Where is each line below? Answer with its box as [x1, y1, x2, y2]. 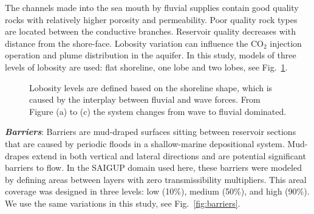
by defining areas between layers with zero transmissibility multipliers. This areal [5, 173, 307, 185]
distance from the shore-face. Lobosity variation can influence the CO [5, 36, 264, 49]
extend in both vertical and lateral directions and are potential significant [32, 149, 306, 162]
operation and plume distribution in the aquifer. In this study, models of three [5, 49, 296, 61]
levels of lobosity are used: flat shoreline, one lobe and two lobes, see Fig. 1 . [5, 60, 288, 73]
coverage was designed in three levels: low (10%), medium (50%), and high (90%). [5, 185, 310, 198]
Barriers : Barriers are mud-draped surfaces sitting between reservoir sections [5, 125, 296, 138]
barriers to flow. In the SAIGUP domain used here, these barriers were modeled [5, 161, 302, 174]
